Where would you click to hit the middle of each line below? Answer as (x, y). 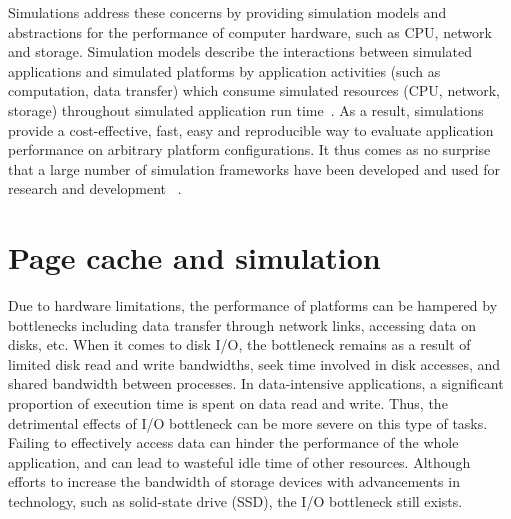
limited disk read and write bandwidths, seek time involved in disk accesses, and (254, 363)
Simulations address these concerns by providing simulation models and (227, 12)
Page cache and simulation (194, 257)
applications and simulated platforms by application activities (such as (224, 70)
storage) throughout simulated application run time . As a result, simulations (246, 109)
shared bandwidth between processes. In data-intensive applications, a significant (256, 383)
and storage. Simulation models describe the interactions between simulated (240, 51)
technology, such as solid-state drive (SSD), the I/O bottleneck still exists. (235, 501)
